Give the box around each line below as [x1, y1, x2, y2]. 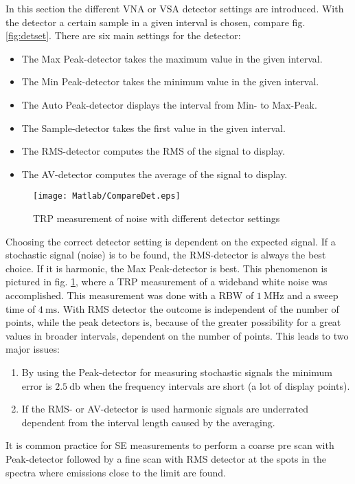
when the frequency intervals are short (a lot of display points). [83, 378, 350, 393]
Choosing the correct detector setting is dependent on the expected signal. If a [5, 234, 336, 248]
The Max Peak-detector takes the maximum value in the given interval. [21, 51, 323, 65]
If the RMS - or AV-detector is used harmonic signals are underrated [21, 401, 309, 416]
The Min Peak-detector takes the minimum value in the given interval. [21, 74, 319, 89]
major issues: [5, 342, 60, 356]
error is [21, 378, 52, 393]
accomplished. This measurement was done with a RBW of [5, 287, 254, 302]
